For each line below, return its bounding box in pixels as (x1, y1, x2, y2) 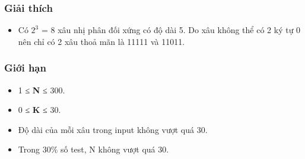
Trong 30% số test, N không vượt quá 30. (18, 143, 169, 155)
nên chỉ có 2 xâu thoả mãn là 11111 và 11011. (18, 35, 185, 47)
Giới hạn (4, 60, 46, 75)
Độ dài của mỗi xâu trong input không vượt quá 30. (18, 123, 208, 135)
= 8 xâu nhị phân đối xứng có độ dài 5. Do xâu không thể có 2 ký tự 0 (41, 24, 301, 36)
